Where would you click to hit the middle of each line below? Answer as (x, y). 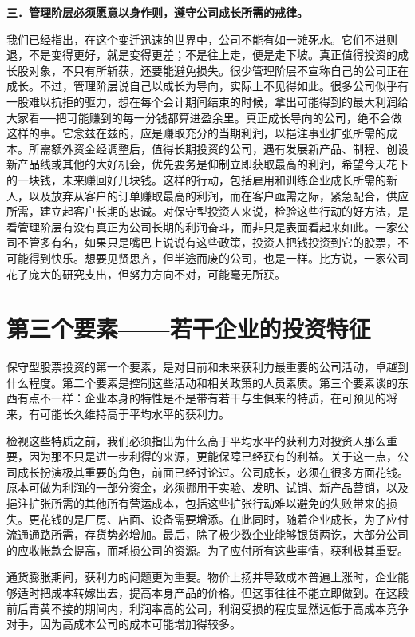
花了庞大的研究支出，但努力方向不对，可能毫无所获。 (146, 273)
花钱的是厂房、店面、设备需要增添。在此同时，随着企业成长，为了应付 (224, 518)
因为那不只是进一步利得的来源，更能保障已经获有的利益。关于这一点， (213, 456)
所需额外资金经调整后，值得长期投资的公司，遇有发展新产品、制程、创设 (218, 148)
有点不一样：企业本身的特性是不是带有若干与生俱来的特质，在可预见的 (202, 398)
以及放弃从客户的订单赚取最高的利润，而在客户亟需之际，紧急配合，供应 (218, 195)
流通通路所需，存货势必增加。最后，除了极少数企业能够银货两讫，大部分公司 (207, 534)
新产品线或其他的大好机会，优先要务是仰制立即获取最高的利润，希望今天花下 (207, 164)
